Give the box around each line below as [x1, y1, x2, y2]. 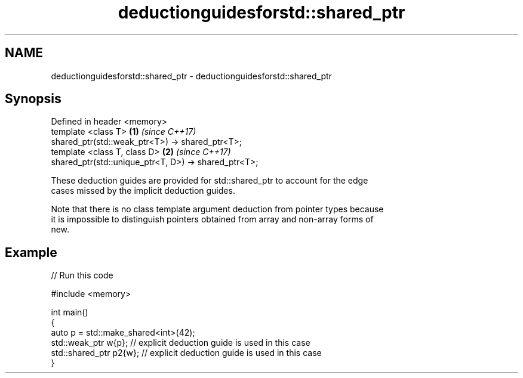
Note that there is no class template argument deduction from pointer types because [51, 204, 384, 215]
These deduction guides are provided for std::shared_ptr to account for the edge [51, 175, 368, 186]
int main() [51, 307, 88, 318]
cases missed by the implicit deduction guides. [51, 185, 235, 196]
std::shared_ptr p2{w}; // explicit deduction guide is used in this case [51, 348, 322, 358]
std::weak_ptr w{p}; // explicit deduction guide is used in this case [51, 337, 310, 348]
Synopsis [5, 91, 61, 107]
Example [5, 244, 57, 260]
